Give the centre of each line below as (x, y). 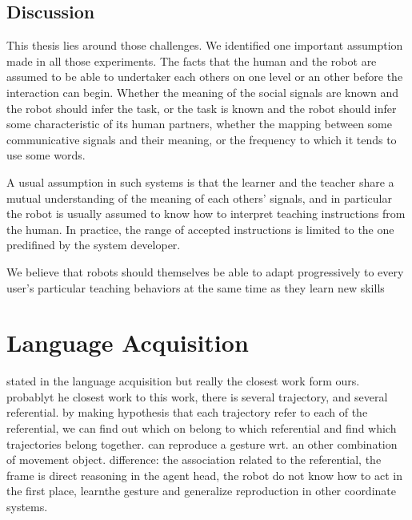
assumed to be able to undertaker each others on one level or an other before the (205, 77)
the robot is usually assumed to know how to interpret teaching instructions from (206, 214)
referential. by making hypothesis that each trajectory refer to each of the (187, 412)
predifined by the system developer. (94, 245)
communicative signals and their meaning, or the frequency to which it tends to (202, 139)
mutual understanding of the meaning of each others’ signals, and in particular (199, 198)
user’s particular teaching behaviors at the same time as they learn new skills (196, 287)
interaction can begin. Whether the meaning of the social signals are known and (202, 92)
